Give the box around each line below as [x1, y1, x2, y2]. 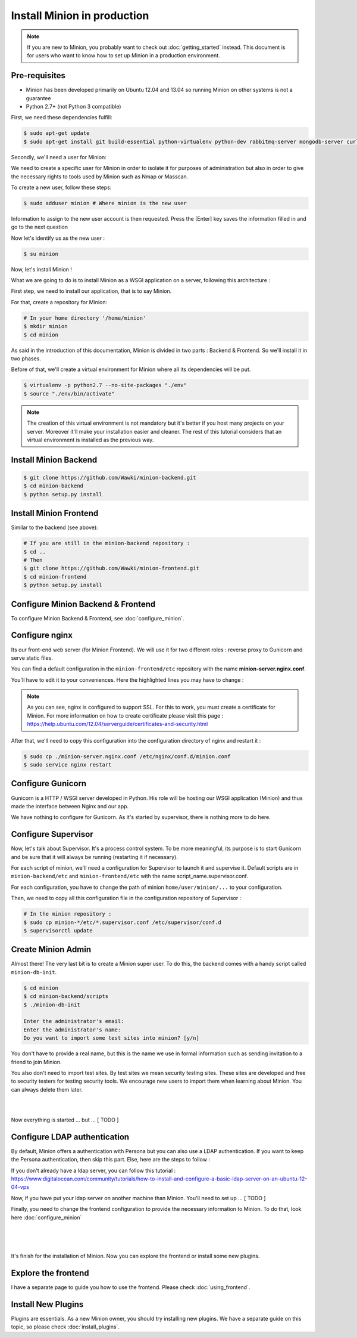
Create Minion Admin [11, 944, 92, 954]
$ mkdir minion [23, 323, 68, 330]
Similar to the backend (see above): [11, 524, 98, 531]
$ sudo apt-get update [23, 130, 90, 137]
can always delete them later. [11, 1086, 83, 1093]
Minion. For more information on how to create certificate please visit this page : [27, 712, 224, 719]
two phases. [11, 355, 42, 362]
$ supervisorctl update [23, 927, 93, 934]
